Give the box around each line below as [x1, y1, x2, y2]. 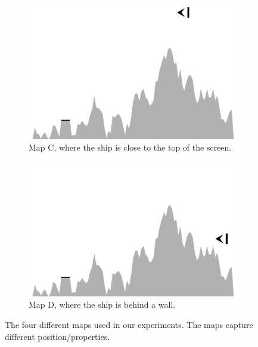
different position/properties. [5, 330, 110, 342]
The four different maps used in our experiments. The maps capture [5, 318, 253, 330]
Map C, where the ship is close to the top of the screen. [29, 141, 232, 154]
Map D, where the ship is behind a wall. [29, 298, 176, 311]
